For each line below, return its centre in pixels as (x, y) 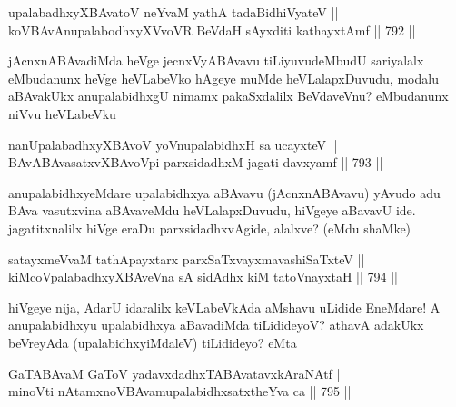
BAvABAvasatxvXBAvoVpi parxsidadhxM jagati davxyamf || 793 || (196, 162)
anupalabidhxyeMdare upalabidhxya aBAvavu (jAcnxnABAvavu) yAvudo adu (224, 192)
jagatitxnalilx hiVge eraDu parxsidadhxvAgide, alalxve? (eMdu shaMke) (210, 228)
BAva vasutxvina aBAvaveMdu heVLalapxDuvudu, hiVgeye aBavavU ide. (212, 210)
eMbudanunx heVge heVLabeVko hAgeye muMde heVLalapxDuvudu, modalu (223, 78)
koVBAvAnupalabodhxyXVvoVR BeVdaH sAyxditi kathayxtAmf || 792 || (212, 30)
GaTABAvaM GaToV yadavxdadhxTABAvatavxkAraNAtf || (176, 373)
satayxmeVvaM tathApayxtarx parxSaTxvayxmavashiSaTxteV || (187, 258)
